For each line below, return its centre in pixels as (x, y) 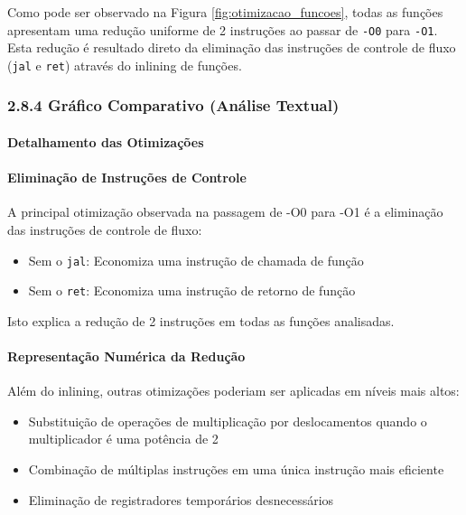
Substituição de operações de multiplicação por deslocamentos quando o (228, 421)
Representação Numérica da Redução (126, 356)
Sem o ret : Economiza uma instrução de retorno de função (192, 290)
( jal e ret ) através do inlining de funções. (125, 65)
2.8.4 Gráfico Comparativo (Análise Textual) (173, 105)
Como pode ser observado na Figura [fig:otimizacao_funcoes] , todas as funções (225, 12)
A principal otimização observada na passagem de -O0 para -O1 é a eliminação (225, 212)
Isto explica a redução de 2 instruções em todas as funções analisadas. (201, 320)
